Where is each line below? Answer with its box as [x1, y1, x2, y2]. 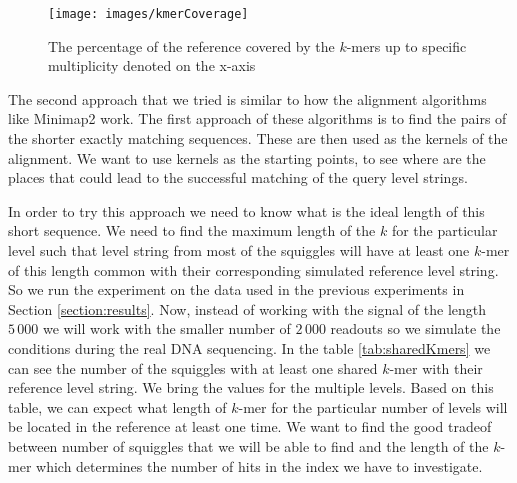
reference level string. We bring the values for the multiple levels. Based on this [8, 377, 494, 398]
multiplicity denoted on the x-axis [48, 55, 256, 76]
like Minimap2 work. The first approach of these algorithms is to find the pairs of [8, 108, 507, 129]
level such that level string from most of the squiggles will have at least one [8, 240, 470, 260]
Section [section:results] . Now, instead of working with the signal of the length [8, 298, 487, 319]
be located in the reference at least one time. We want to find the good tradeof [8, 416, 492, 437]
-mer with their [389, 357, 483, 378]
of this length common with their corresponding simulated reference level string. [8, 259, 499, 280]
